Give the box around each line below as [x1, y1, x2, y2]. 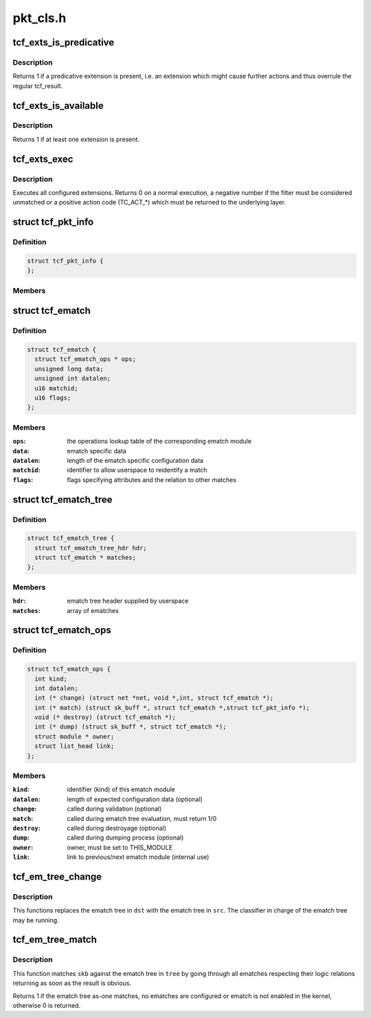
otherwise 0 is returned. [12, 1001, 81, 1009]
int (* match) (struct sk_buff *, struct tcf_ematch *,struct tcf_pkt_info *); [34, 703, 311, 711]
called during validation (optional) [67, 804, 162, 813]
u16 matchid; [34, 384, 78, 392]
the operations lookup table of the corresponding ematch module [67, 437, 252, 446]
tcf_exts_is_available [12, 100, 104, 112]
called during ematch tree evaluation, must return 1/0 [67, 814, 217, 822]
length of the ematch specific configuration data [67, 456, 204, 464]
